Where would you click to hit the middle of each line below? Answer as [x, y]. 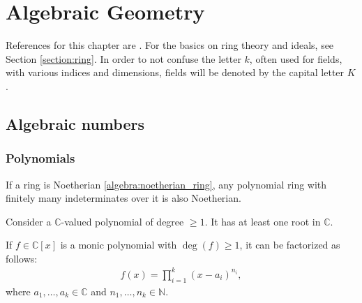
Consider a [29, 221]
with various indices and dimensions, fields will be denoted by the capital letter [175, 72]
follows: [22, 258]
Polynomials [40, 158]
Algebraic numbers [75, 123]
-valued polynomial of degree [122, 221]
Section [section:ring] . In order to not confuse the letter [123, 58]
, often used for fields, [296, 58]
